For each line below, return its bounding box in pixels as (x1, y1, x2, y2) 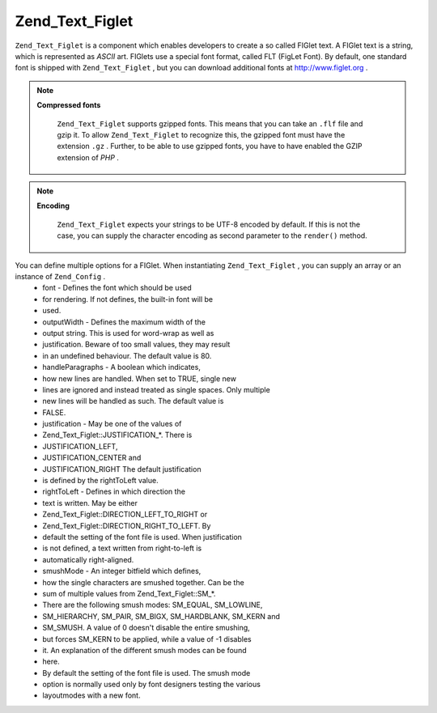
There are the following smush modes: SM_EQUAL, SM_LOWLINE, (42, 600, 263, 610)
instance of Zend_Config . (15, 272, 106, 282)
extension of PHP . (57, 152, 119, 162)
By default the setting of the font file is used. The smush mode (42, 668, 251, 677)
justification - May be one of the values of (42, 419, 182, 429)
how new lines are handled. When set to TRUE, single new (42, 373, 236, 384)
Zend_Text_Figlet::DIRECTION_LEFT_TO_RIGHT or (42, 510, 208, 520)
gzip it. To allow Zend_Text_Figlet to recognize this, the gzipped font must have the (57, 129, 346, 139)
